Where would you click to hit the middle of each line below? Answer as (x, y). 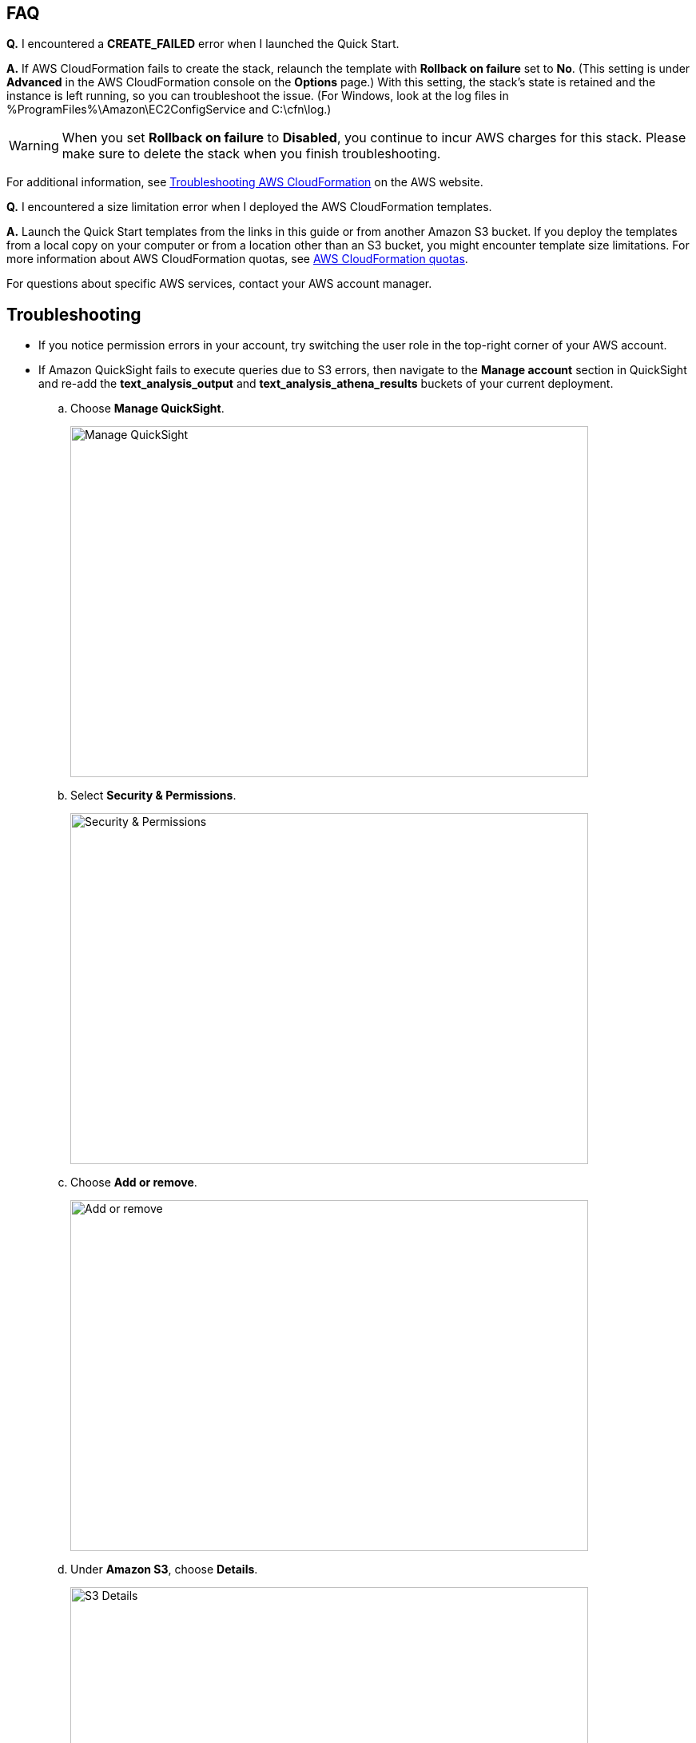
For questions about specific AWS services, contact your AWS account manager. (219, 284)
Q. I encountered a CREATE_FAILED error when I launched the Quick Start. (203, 44)
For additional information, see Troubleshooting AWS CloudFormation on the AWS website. (245, 182)
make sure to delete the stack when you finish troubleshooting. (251, 154)
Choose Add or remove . (134, 1183)
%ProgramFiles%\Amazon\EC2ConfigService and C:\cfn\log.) (169, 110)
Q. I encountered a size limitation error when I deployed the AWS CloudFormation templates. (249, 207)
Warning (34, 146)
